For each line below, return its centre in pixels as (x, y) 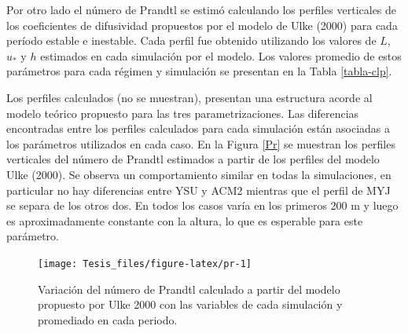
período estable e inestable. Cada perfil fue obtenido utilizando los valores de (191, 40)
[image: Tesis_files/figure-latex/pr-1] (145, 263)
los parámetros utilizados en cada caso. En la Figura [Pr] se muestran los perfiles (201, 143)
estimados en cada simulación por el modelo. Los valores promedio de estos (221, 55)
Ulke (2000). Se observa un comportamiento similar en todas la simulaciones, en (199, 174)
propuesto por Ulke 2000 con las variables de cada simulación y (190, 304)
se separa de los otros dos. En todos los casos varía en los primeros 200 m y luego (202, 205)
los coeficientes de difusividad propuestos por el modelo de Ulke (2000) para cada (202, 25)
